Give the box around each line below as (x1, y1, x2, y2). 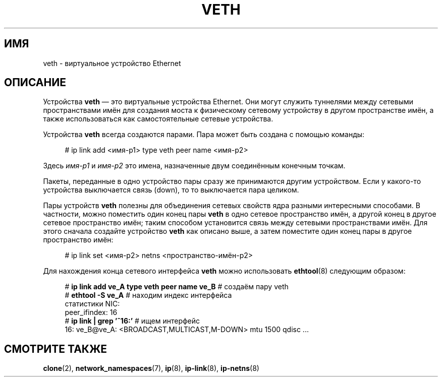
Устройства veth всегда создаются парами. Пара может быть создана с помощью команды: (43, 130, 365, 139)
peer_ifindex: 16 (65, 308, 118, 317)
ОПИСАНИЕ (4, 76, 66, 89)
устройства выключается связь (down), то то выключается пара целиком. (43, 185, 299, 195)
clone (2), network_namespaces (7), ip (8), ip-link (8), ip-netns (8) (43, 364, 259, 373)
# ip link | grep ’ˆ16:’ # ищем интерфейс (65, 316, 200, 326)
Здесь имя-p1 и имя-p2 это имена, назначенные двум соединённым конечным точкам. (43, 161, 346, 170)
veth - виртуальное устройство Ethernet (43, 58, 181, 68)
